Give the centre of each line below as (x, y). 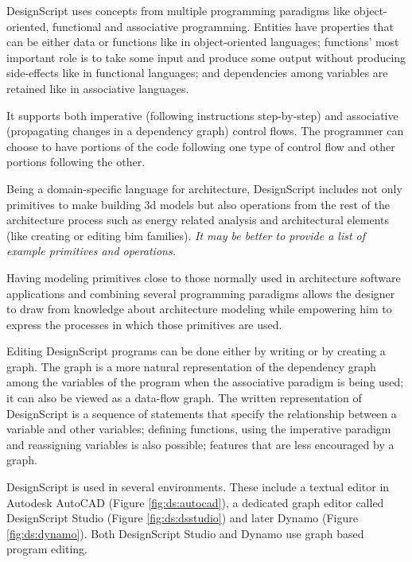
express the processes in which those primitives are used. (144, 324)
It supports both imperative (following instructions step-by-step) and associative (202, 115)
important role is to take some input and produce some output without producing (206, 57)
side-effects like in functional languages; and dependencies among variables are (197, 73)
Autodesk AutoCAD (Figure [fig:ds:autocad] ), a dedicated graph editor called (195, 502)
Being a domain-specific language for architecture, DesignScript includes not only (204, 188)
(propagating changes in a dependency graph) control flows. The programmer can (205, 131)
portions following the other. (76, 162)
